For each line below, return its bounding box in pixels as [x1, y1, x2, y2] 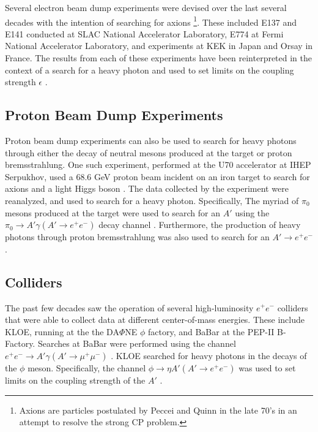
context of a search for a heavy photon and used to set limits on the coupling [5, 63, 294, 76]
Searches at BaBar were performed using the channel [37, 337, 236, 350]
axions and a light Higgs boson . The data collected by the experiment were [5, 182, 289, 195]
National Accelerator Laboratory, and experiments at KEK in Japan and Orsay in [5, 39, 313, 52]
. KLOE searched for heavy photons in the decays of [111, 349, 307, 362]
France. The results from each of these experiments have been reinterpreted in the [5, 51, 312, 64]
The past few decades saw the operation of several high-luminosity [5, 301, 254, 314]
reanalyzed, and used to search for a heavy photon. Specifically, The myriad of [5, 194, 299, 207]
